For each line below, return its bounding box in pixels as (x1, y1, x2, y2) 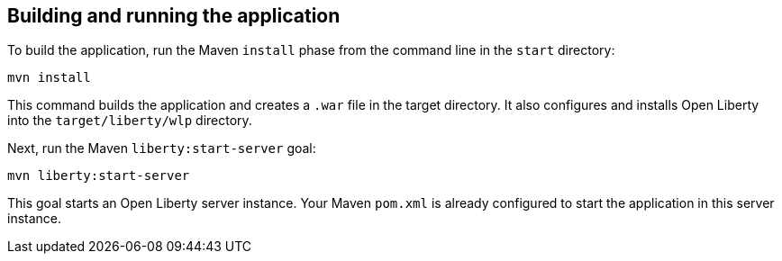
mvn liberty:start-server (7, 168, 190, 184)
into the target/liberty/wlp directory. (7, 112, 252, 129)
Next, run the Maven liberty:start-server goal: (7, 140, 316, 157)
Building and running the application (7, 4, 341, 27)
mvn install (7, 70, 91, 85)
